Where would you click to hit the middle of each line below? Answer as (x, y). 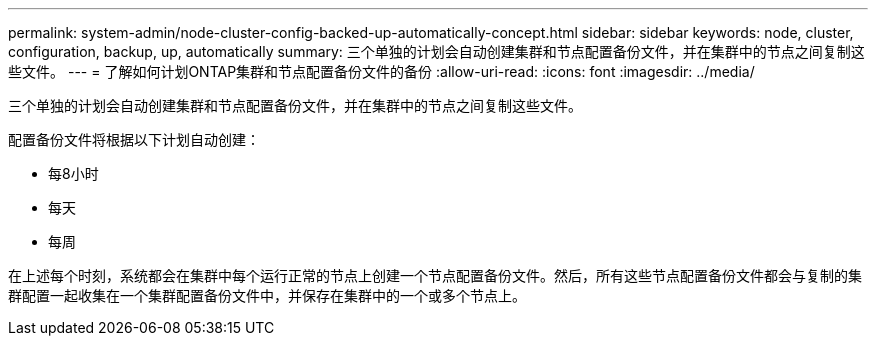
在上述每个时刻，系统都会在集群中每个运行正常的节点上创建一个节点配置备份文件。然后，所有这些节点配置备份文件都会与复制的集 (435, 275)
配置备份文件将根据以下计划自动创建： (134, 139)
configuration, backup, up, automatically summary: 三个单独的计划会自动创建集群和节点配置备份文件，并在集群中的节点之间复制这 (436, 51)
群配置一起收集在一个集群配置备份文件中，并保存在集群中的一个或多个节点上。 (267, 295)
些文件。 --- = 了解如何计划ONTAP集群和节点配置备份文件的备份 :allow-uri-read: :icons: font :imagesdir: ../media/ (381, 71)
